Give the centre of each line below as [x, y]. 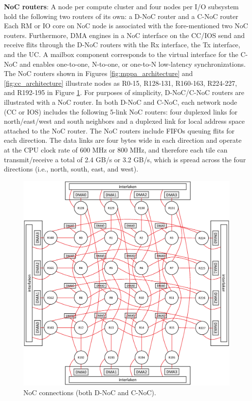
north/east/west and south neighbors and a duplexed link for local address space [124, 121]
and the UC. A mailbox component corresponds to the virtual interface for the [121, 54]
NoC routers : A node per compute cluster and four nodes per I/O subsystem [121, 6]
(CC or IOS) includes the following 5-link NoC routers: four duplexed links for [121, 111]
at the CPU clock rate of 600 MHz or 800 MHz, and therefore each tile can [116, 149]
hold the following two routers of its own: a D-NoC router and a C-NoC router [121, 16]
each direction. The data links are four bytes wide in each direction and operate [123, 140]
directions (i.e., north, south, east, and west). [71, 169]
